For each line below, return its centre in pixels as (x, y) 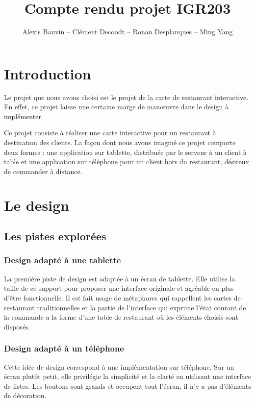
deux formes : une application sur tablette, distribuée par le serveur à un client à (125, 152)
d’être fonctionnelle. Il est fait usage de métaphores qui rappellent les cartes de (122, 297)
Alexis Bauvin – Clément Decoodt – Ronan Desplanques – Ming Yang (127, 32)
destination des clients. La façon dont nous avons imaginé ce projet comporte (120, 142)
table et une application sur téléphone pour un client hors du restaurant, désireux (127, 162)
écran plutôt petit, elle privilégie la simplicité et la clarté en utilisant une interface (127, 376)
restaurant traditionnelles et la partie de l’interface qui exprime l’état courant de (125, 307)
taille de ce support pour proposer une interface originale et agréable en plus (119, 288)
